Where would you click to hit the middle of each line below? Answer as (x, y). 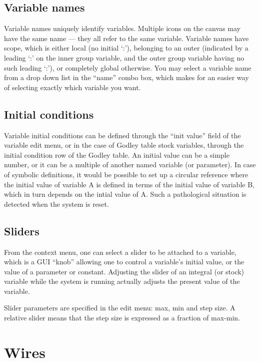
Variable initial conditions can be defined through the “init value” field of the (122, 135)
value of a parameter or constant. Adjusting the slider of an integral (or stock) (124, 271)
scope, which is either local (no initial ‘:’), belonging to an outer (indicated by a (126, 48)
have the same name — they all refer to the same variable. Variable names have (126, 38)
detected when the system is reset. (56, 204)
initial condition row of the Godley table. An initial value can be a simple (117, 154)
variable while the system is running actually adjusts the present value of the (122, 281)
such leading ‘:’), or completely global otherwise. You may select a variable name (128, 67)
